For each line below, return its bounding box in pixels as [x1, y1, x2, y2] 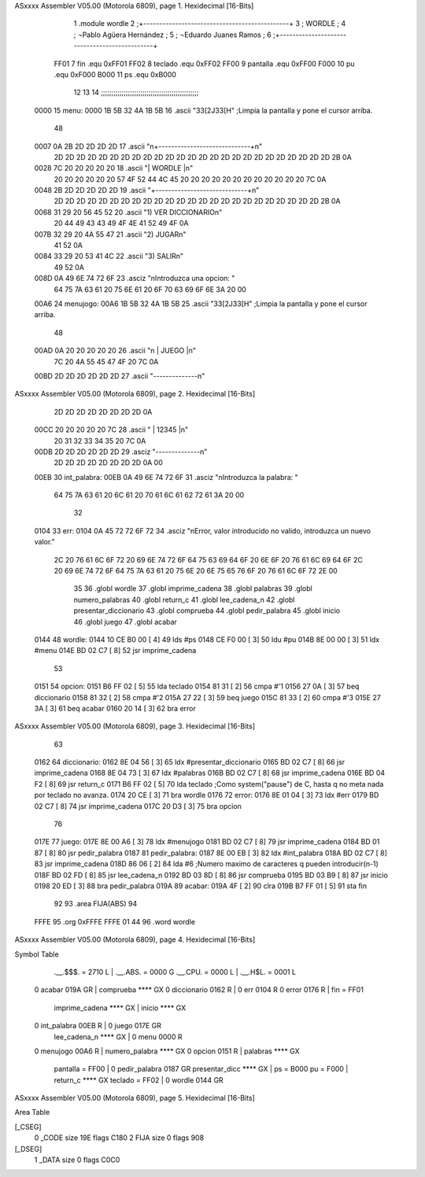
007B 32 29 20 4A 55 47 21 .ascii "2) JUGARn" [34, 229, 187, 239]
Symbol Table [14, 949, 59, 959]
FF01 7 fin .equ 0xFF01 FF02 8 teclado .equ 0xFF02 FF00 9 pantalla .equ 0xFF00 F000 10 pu [54, 59, 355, 68]
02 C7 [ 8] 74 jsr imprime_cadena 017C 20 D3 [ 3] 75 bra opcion [34, 801, 242, 810]
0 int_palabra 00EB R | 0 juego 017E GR [34, 1021, 161, 1031]
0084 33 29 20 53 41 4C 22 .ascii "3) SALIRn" [34, 252, 184, 261]
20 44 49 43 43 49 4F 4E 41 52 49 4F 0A [54, 219, 189, 228]
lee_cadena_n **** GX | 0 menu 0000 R [54, 1031, 183, 1042]
